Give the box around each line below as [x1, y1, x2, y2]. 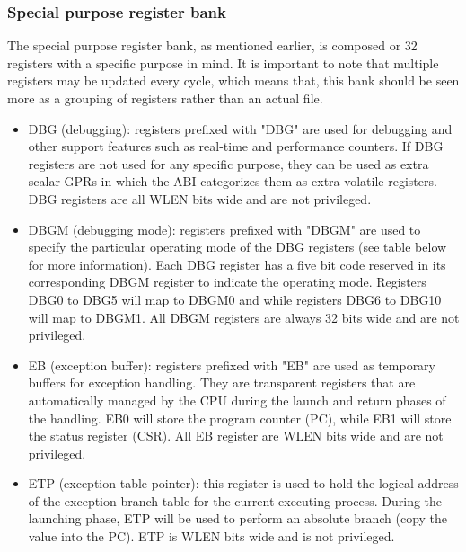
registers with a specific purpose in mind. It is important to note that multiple [7, 53, 439, 72]
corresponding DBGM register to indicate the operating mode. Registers [28, 272, 426, 291]
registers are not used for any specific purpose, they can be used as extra [28, 154, 429, 173]
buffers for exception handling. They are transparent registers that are [28, 373, 416, 392]
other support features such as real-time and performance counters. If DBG [28, 137, 444, 156]
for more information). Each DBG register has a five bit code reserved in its [28, 254, 446, 273]
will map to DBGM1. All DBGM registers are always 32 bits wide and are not [28, 307, 460, 326]
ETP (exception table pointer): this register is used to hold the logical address [28, 474, 459, 493]
